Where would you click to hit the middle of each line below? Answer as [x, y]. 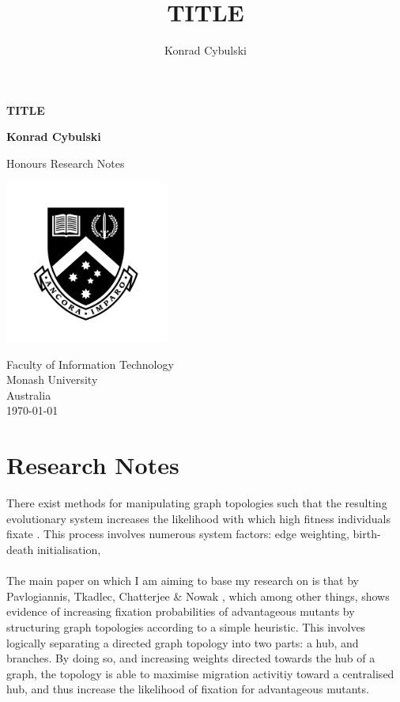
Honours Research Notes [66, 163]
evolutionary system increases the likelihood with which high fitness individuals [198, 518]
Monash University [52, 379]
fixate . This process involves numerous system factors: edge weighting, [178, 534]
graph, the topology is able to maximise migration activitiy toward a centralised [200, 673]
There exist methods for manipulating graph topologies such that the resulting [197, 503]
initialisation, [69, 549]
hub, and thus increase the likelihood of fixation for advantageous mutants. [188, 689]
